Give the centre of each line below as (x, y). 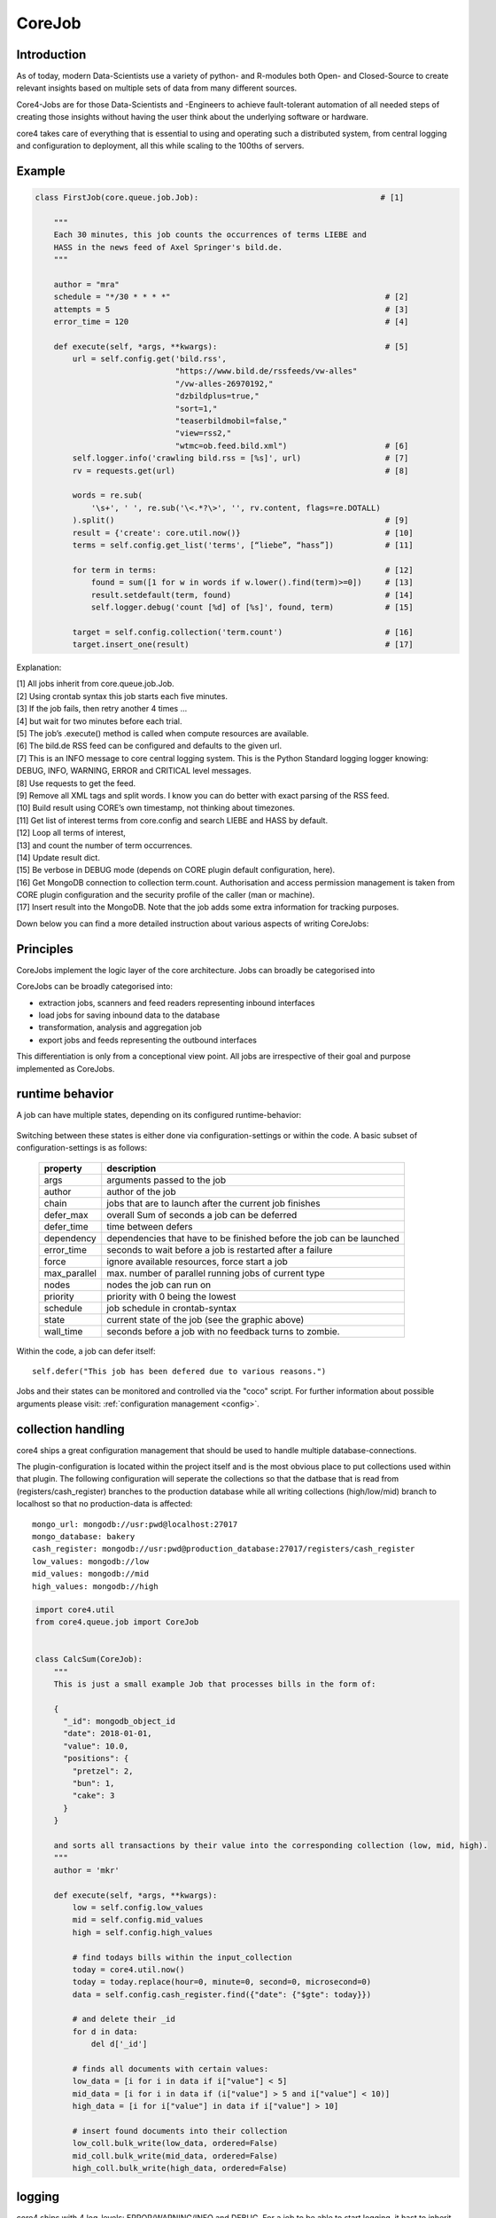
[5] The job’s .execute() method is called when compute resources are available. (163, 734)
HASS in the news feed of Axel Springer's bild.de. (168, 247)
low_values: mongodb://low (91, 1561)
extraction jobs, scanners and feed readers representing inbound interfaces (177, 1003)
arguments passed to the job (166, 1180)
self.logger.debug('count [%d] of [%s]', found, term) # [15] (252, 607)
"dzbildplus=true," (217, 396)
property (63, 1168)
